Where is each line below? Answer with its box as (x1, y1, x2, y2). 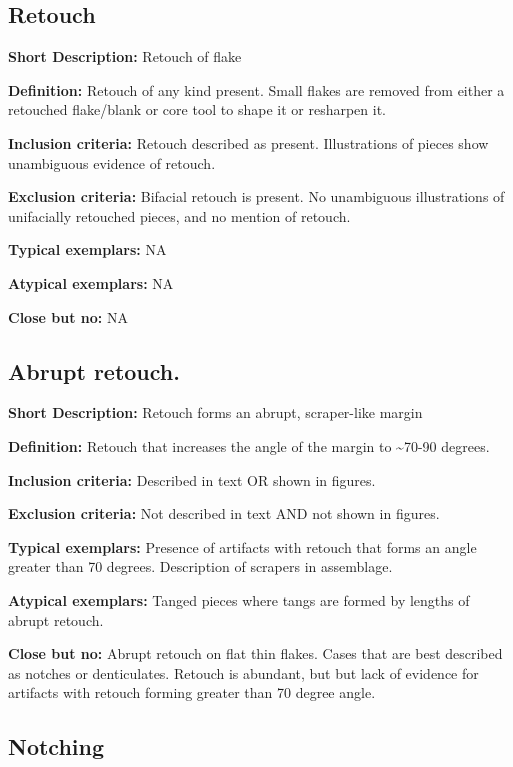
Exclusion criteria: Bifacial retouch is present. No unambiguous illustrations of (8, 186, 505, 207)
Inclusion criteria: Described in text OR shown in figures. (8, 469, 376, 490)
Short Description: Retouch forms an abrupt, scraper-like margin (8, 402, 423, 423)
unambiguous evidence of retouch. (8, 152, 216, 173)
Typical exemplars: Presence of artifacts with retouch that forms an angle (8, 536, 477, 557)
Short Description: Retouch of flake (8, 46, 242, 67)
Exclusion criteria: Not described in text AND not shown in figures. (8, 503, 440, 524)
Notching (8, 731, 105, 762)
